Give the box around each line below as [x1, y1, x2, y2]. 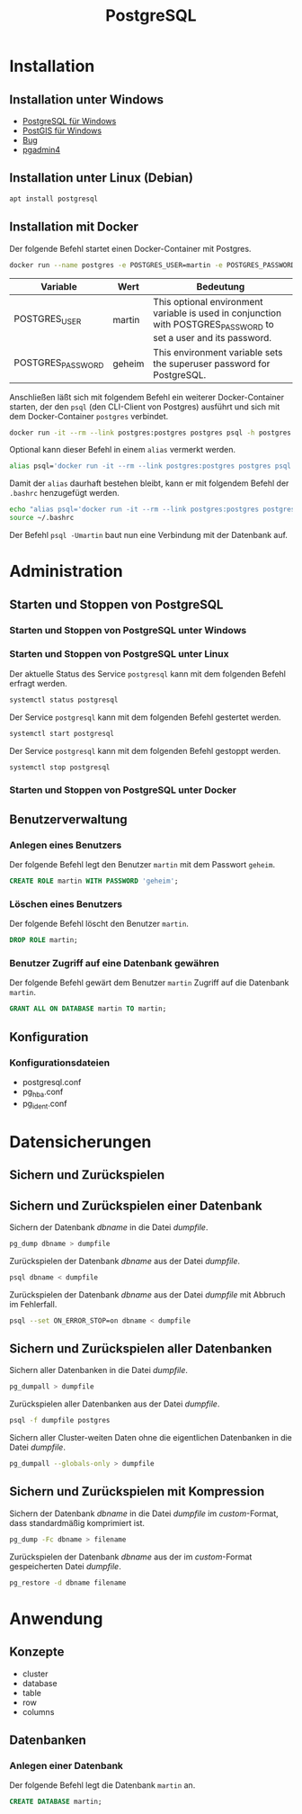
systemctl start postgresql [9, 729, 115, 738]
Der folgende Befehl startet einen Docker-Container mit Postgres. [9, 243, 252, 254]
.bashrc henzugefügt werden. [9, 488, 120, 498]
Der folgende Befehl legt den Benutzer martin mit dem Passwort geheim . [9, 859, 276, 870]
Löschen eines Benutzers [9, 897, 123, 910]
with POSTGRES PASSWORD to [152, 319, 274, 333]
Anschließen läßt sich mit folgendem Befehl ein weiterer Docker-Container [9, 391, 285, 402]
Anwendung [9, 1608, 103, 1629]
